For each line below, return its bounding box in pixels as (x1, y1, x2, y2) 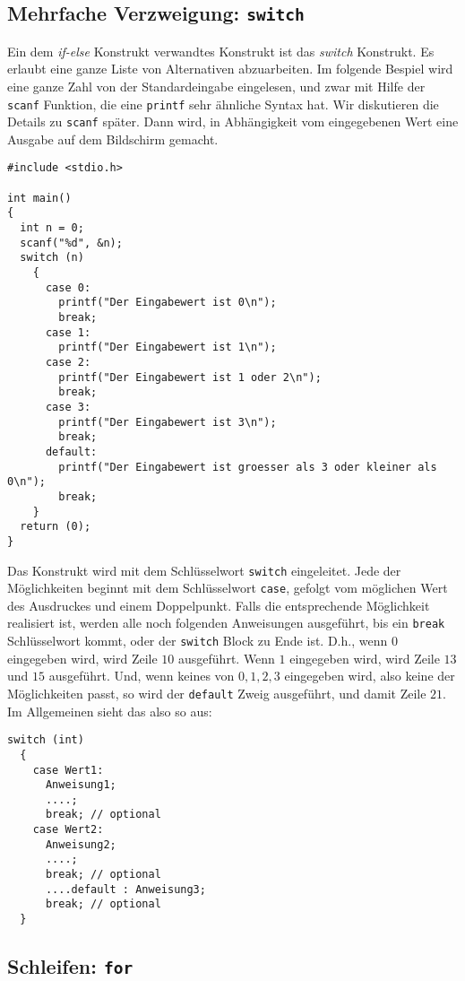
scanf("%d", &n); (20, 236, 123, 249)
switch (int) (7, 734, 84, 747)
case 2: (45, 356, 91, 369)
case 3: (45, 400, 91, 413)
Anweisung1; (45, 778, 116, 792)
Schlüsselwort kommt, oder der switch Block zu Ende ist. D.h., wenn (7, 631, 388, 650)
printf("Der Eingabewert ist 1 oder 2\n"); (58, 370, 322, 384)
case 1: (45, 326, 91, 339)
